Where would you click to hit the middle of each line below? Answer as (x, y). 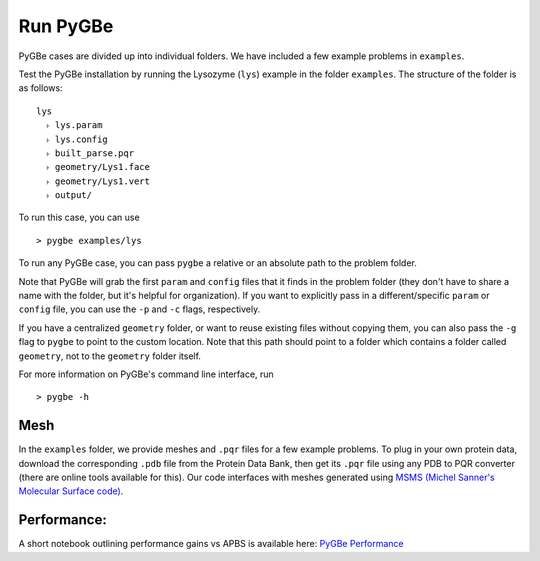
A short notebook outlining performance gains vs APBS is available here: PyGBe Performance (211, 544)
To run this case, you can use (79, 217)
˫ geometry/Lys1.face (98, 167)
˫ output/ (69, 195)
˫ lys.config (77, 139)
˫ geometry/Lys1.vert (98, 181)
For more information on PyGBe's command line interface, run (146, 374)
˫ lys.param (74, 125)
